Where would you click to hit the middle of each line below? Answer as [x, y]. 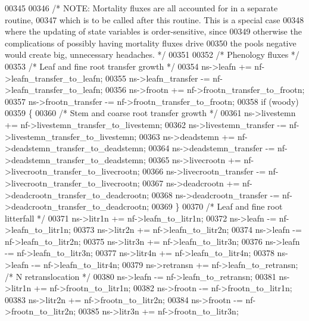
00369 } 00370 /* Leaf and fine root [217, 206]
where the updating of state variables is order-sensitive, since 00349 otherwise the [153, 31]
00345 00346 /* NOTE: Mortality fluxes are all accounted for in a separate [141, 8]
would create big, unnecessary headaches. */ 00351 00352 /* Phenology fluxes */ [152, 54]
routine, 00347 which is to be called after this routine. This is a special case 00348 [154, 19]
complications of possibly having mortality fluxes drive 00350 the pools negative [151, 43]
